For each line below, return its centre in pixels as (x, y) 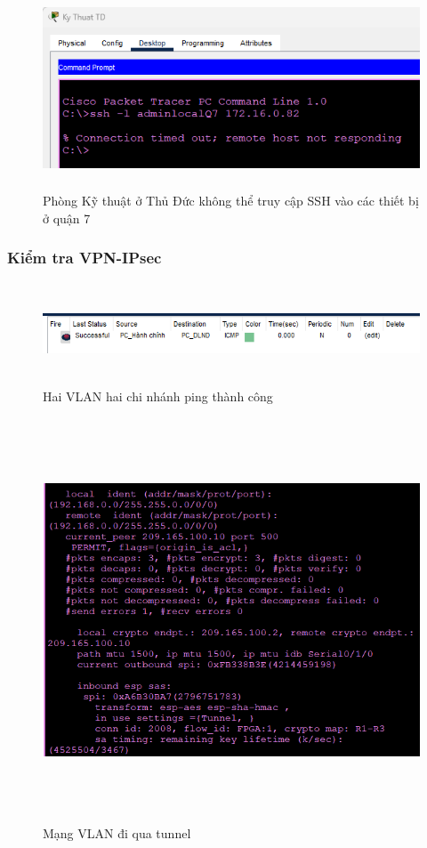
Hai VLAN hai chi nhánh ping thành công (158, 396)
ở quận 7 (67, 218)
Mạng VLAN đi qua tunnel (117, 833)
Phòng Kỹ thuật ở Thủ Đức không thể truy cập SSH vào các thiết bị (231, 201)
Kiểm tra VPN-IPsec (85, 258)
